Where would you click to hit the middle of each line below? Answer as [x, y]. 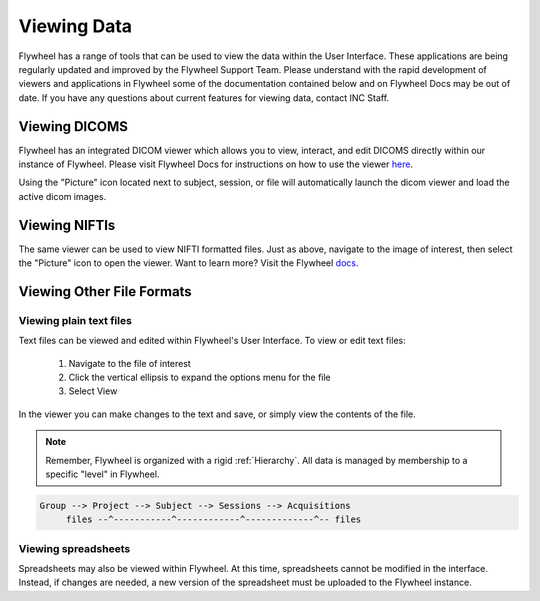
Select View [93, 391]
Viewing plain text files [75, 320]
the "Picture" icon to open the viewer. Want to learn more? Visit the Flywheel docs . [188, 263]
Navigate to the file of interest [130, 363]
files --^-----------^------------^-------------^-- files [213, 519]
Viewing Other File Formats [105, 291]
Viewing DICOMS [73, 126]
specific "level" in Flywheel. [102, 474]
